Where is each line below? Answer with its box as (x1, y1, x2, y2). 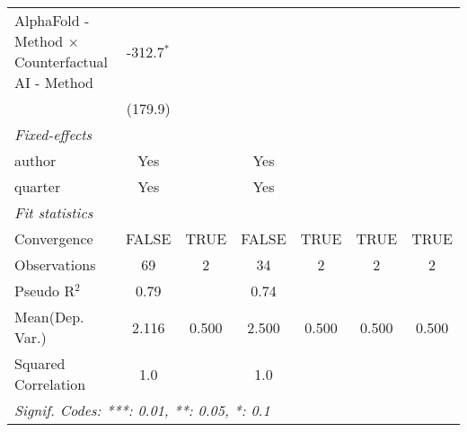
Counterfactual (14, 51, 109, 72)
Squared (14, 353, 66, 374)
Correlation (14, 374, 86, 394)
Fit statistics (14, 202, 93, 223)
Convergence (14, 228, 93, 249)
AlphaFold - (14, 10, 90, 31)
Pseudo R (14, 280, 75, 301)
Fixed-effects (14, 124, 93, 145)
